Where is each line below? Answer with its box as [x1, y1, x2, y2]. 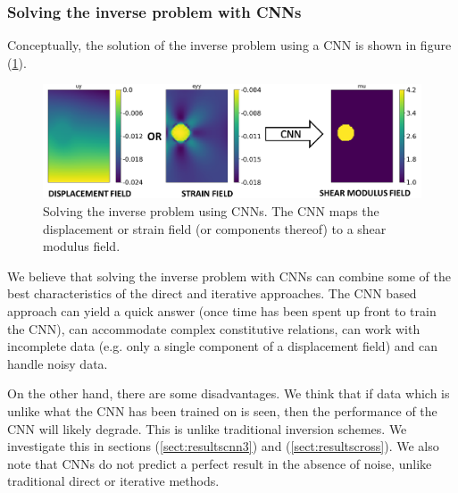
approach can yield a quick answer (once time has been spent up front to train [7, 302, 437, 321]
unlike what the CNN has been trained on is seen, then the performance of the [7, 402, 437, 420]
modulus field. [43, 237, 121, 255]
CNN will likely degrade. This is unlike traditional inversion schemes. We [7, 419, 407, 438]
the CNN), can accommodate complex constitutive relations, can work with [7, 319, 421, 338]
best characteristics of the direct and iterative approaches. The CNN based [7, 284, 417, 303]
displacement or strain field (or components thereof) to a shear [43, 219, 387, 238]
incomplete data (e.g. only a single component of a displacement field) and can [7, 337, 437, 355]
